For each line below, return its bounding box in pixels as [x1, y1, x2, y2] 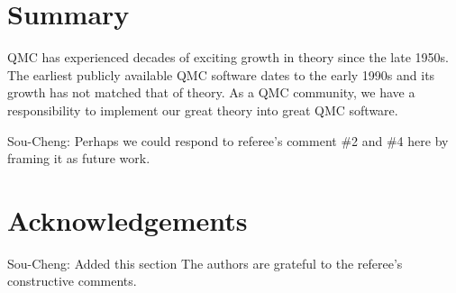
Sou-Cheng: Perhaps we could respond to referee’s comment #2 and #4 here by [7, 131, 449, 150]
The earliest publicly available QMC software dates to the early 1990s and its [7, 65, 435, 84]
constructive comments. [7, 271, 137, 290]
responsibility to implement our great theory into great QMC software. [7, 100, 398, 119]
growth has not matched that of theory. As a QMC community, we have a [7, 83, 415, 102]
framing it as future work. [7, 149, 150, 168]
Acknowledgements [7, 201, 248, 238]
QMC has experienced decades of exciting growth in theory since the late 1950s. [7, 48, 449, 67]
